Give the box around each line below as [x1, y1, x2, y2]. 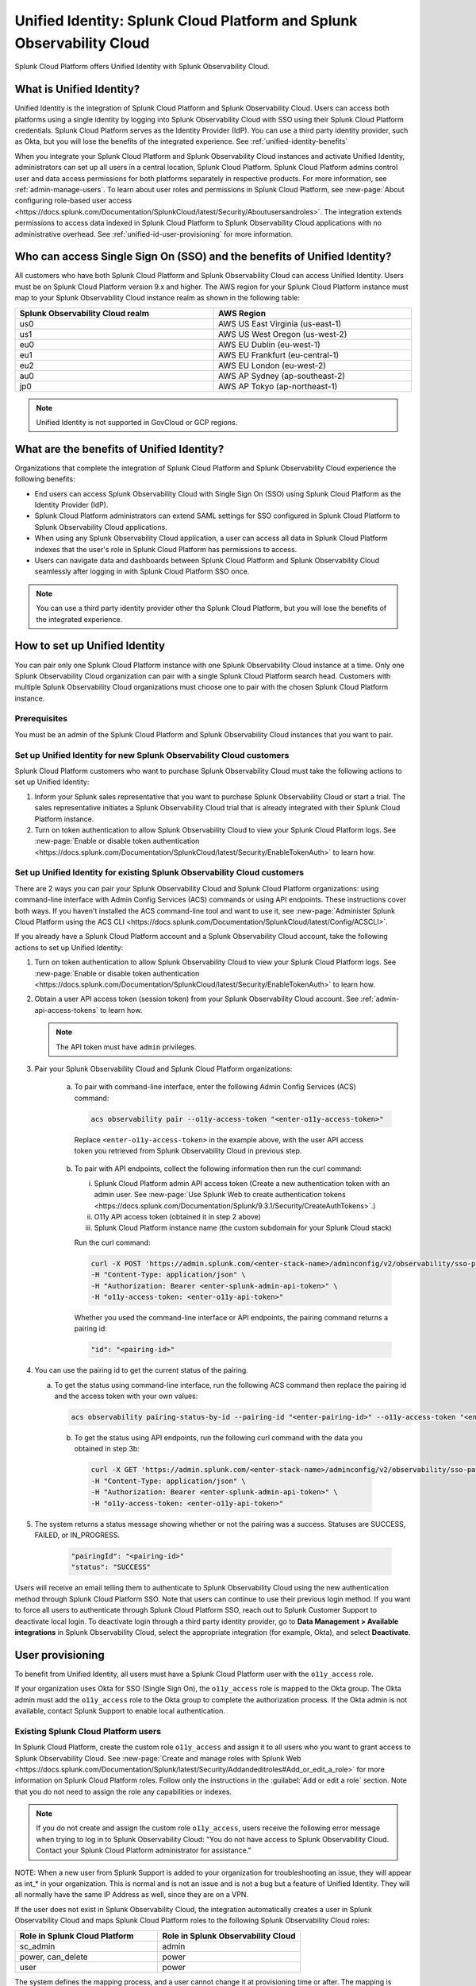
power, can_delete [19, 1951, 88, 1962]
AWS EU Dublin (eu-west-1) [218, 338, 321, 350]
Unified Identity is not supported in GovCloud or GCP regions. [36, 418, 238, 427]
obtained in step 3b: [74, 1444, 140, 1454]
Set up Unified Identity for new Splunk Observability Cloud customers [14, 749, 290, 760]
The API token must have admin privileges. [56, 1041, 197, 1052]
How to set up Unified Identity [14, 639, 166, 653]
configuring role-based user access [14, 195, 132, 206]
